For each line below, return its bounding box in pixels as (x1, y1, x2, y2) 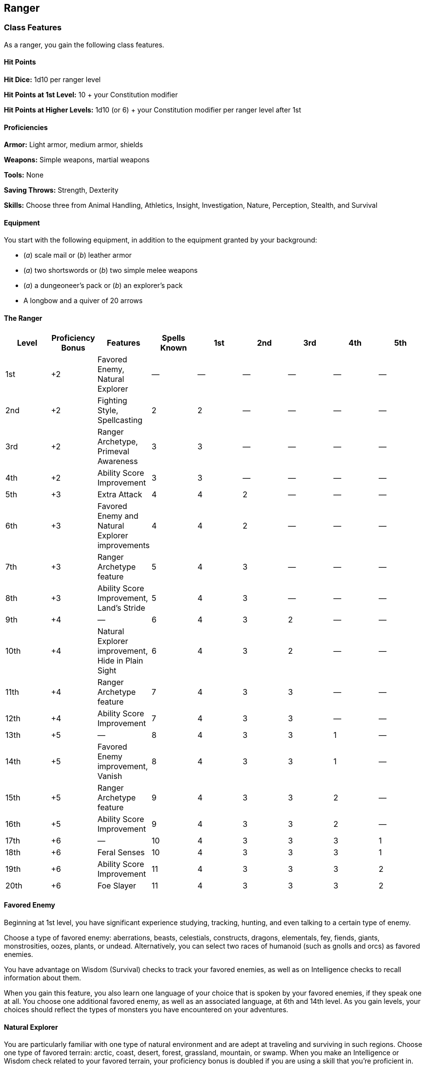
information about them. (4, 973, 81, 982)
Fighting (97, 395, 127, 405)
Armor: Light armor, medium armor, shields (4, 140, 143, 149)
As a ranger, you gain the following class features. (4, 40, 164, 49)
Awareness (97, 456, 138, 466)
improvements (97, 540, 150, 550)
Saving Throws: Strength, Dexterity (4, 186, 119, 195)
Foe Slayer (97, 880, 136, 890)
